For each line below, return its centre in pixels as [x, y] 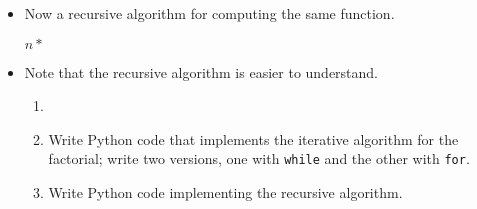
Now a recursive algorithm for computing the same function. [209, 13]
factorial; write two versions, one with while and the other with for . [259, 158]
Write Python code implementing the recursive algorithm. [225, 192]
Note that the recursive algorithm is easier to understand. [201, 71]
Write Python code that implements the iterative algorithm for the [253, 138]
